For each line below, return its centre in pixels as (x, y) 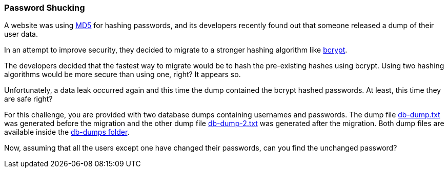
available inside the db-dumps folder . (67, 132)
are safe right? (28, 99)
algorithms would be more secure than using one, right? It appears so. (123, 75)
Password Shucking (45, 8)
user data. (21, 34)
